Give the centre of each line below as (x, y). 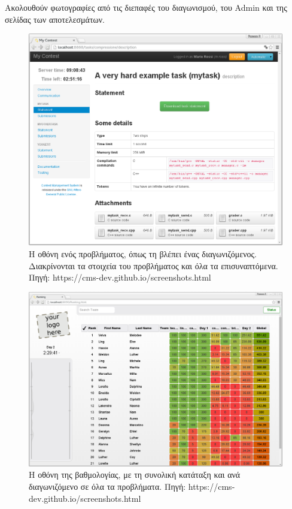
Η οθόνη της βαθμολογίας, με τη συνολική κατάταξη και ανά (135, 475)
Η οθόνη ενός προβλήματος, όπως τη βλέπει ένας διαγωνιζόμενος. (143, 253)
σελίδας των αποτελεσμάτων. (55, 19)
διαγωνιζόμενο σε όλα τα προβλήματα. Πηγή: (107, 487)
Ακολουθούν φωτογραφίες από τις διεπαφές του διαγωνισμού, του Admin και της (146, 7)
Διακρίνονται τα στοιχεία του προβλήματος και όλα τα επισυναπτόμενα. (153, 265)
